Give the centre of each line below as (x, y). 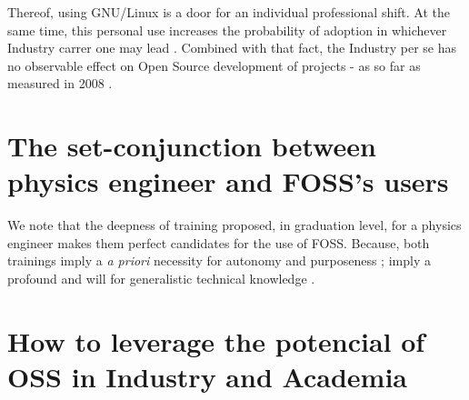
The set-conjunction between (192, 146)
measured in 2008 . (60, 83)
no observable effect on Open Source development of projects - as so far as (214, 65)
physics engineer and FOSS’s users (228, 181)
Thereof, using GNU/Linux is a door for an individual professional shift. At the (229, 12)
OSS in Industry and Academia (207, 377)
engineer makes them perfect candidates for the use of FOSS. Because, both (219, 242)
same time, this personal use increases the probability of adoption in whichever (227, 30)
